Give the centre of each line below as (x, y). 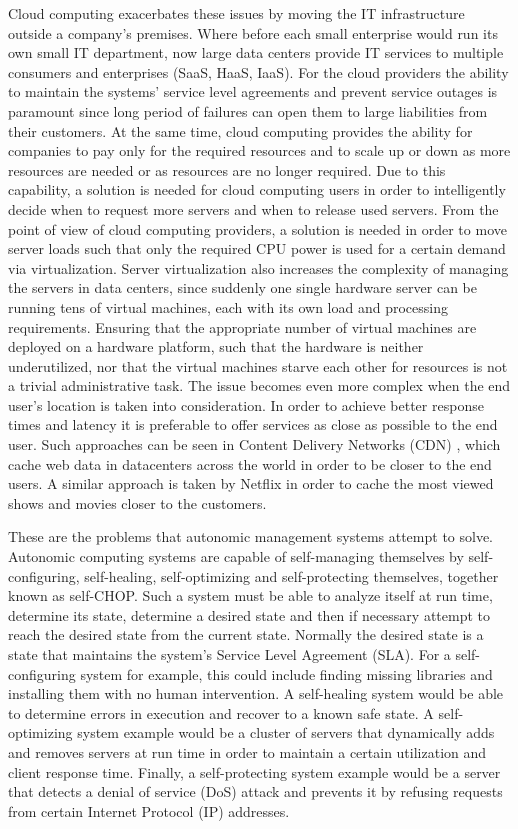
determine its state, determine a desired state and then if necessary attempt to (249, 614)
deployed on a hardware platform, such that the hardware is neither (216, 346)
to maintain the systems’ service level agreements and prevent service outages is (253, 91)
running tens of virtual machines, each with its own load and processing (228, 306)
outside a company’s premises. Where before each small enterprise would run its (253, 32)
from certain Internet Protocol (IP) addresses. (149, 810)
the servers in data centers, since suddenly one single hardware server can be (242, 287)
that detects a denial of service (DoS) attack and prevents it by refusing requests (255, 791)
